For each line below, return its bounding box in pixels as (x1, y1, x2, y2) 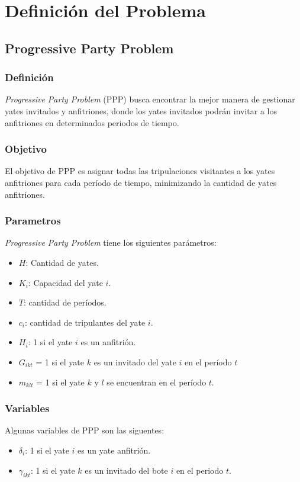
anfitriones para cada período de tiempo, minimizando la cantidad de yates (5, 176, 277, 188)
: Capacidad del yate (28, 276, 103, 288)
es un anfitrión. (80, 336, 136, 348)
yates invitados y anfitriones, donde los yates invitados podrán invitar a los (5, 104, 277, 117)
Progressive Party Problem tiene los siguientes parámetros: (5, 236, 217, 249)
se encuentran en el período (107, 375, 207, 388)
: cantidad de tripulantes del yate (25, 316, 146, 328)
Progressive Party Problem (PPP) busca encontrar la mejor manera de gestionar (5, 93, 295, 105)
